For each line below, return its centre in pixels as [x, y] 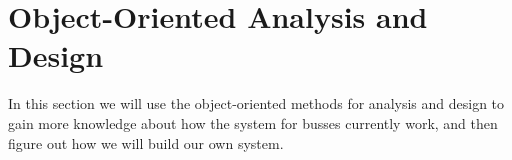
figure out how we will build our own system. [146, 142]
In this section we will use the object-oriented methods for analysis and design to [256, 103]
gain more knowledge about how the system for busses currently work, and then [253, 122]
